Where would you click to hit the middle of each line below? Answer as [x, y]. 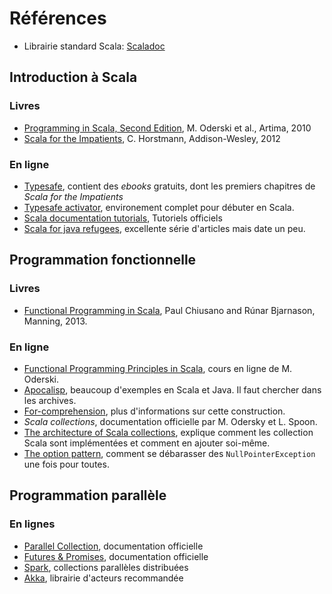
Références [58, 18]
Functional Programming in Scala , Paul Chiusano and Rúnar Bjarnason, [169, 310]
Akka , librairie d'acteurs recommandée [103, 578]
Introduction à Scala [73, 77]
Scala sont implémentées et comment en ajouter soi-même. [147, 443]
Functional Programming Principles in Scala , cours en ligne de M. [158, 368]
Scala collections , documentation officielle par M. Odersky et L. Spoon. [170, 421]
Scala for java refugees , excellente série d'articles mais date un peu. [164, 228]
